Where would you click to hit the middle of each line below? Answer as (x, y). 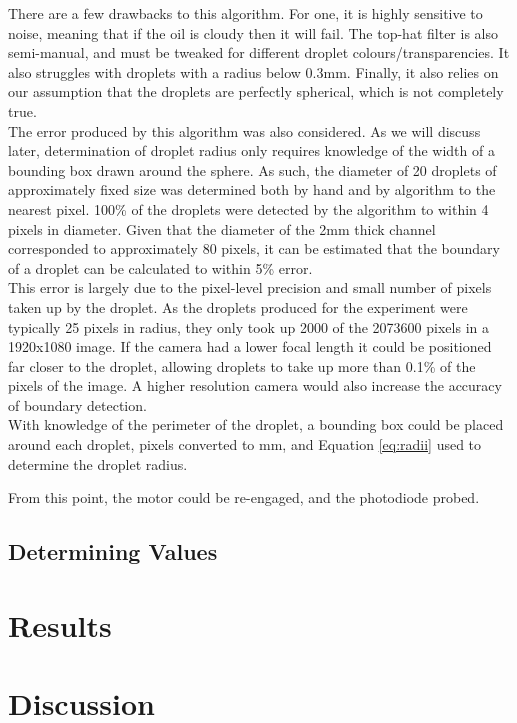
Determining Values (113, 551)
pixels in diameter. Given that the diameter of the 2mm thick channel (222, 228)
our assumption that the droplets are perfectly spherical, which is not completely (256, 91)
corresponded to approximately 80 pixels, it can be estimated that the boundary (254, 248)
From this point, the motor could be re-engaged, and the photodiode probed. (244, 497)
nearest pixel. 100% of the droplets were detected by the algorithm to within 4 (248, 208)
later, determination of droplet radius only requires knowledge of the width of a (251, 150)
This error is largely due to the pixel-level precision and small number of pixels (250, 287)
